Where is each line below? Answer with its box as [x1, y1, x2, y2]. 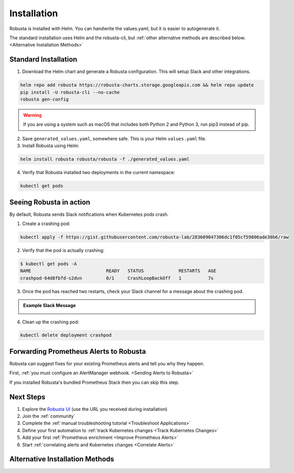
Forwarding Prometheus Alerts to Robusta [9, 347, 146, 356]
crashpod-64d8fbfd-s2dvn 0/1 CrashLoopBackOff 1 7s [20, 275, 214, 281]
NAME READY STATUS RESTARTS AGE [20, 268, 217, 274]
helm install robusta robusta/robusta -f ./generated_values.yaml [20, 156, 190, 162]
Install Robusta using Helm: [22, 143, 79, 149]
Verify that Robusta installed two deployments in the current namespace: [22, 170, 175, 176]
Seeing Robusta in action [9, 198, 90, 206]
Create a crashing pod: [22, 220, 71, 227]
